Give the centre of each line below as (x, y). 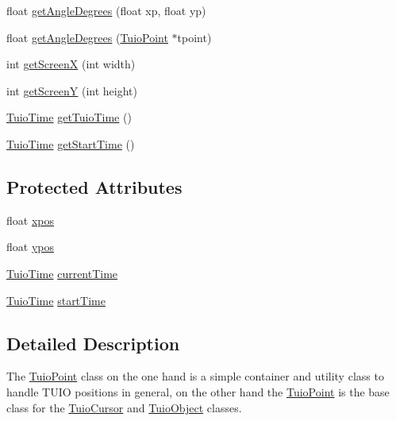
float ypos (30, 247)
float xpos (30, 220)
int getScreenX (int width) (71, 64)
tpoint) (194, 37)
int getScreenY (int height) (72, 90)
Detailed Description (93, 343)
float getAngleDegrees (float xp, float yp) (106, 10)
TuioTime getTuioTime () (69, 117)
